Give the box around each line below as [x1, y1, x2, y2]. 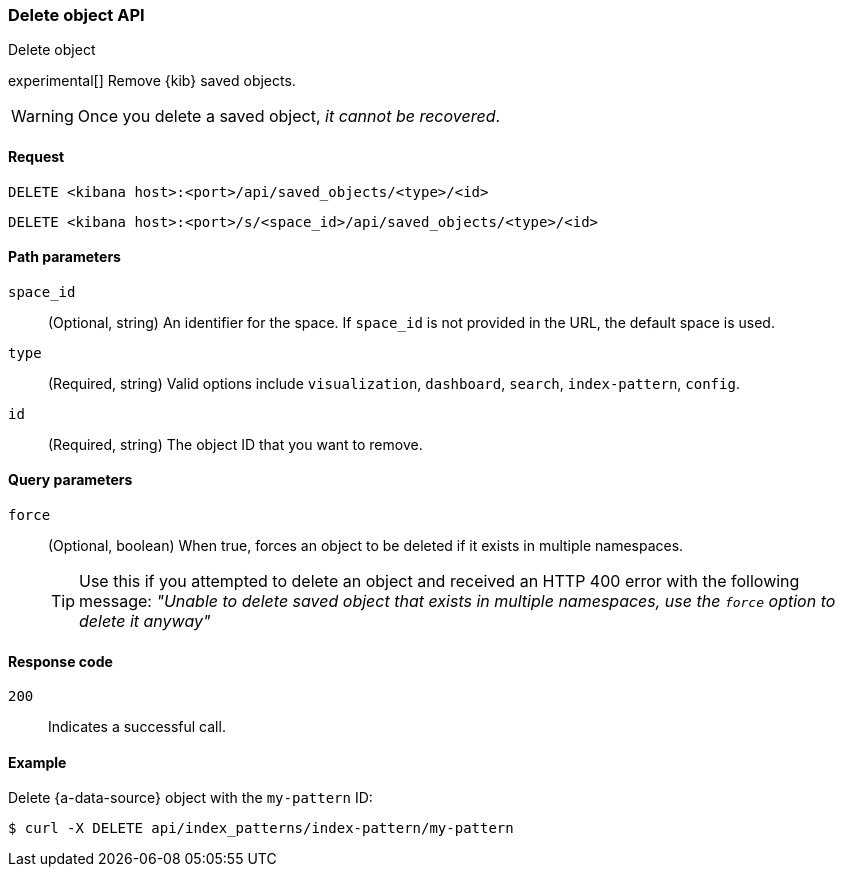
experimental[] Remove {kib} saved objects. [8, 72, 296, 90]
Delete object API [8, 5, 145, 25]
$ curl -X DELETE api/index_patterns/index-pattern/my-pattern [8, 820, 514, 837]
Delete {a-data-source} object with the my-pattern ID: [8, 789, 373, 807]
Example [8, 753, 67, 771]
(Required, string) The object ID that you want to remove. [48, 435, 423, 453]
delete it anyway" [79, 611, 211, 632]
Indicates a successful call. [48, 718, 226, 736]
